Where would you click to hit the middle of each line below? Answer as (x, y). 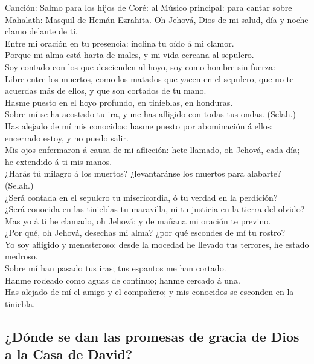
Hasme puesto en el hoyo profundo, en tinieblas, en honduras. (119, 102)
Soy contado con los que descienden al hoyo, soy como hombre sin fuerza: (140, 66)
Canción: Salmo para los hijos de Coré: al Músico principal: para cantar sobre (149, 7)
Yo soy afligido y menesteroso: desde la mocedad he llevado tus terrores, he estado (157, 244)
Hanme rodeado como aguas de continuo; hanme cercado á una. (123, 280)
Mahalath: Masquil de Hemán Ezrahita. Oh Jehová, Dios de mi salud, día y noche (157, 19)
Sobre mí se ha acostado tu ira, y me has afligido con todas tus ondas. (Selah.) (150, 114)
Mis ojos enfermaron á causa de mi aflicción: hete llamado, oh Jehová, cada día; (152, 150)
